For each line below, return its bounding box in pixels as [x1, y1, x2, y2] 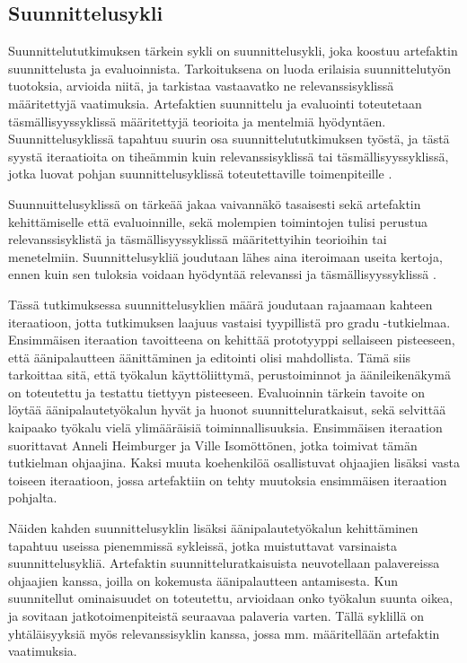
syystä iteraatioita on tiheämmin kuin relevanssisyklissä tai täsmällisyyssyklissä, [8, 146, 449, 165]
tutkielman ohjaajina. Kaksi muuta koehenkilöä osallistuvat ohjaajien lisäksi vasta [8, 453, 460, 472]
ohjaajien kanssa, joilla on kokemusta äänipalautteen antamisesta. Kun [8, 571, 399, 589]
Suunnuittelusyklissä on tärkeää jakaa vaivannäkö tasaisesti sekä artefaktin [8, 194, 421, 213]
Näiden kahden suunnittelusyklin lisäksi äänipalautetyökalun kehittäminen [8, 519, 419, 537]
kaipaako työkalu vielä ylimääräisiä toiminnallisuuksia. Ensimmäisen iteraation [8, 418, 443, 437]
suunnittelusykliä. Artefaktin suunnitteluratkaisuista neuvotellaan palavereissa [8, 554, 440, 572]
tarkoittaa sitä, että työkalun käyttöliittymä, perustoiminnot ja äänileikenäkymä [8, 365, 452, 384]
